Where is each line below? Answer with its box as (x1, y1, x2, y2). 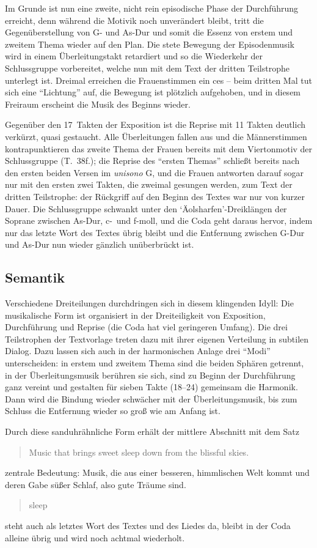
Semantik (5, 268, 65, 287)
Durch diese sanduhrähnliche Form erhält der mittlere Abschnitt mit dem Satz (5, 425, 299, 438)
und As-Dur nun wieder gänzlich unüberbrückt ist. (5, 238, 194, 251)
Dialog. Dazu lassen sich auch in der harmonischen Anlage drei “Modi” (5, 344, 271, 357)
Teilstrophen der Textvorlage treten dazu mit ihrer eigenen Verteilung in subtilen (5, 332, 309, 345)
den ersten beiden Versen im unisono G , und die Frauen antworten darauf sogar (5, 166, 304, 179)
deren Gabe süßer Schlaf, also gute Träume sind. (5, 478, 186, 491)
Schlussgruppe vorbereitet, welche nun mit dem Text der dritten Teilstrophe (5, 61, 290, 74)
